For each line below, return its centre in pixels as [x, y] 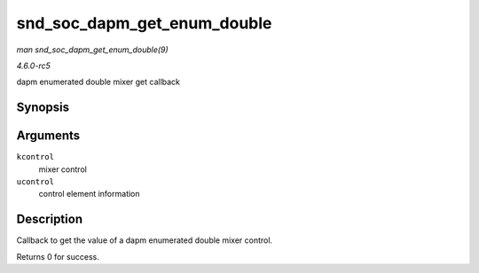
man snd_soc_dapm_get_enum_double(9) [92, 50]
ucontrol [35, 182]
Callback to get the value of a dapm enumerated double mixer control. [145, 240]
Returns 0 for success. [58, 256]
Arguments [48, 136]
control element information [90, 194]
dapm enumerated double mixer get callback [98, 82]
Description [50, 219]
